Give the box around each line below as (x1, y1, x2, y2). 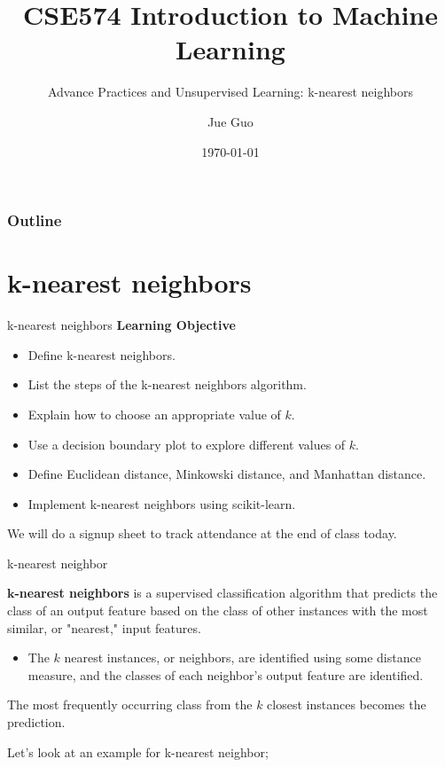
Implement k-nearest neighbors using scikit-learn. (27, 494, 296, 513)
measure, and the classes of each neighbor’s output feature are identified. (27, 665, 424, 684)
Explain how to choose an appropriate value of (27, 404, 281, 423)
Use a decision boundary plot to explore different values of (27, 434, 346, 453)
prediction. (7, 713, 66, 732)
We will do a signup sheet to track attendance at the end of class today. (7, 524, 397, 543)
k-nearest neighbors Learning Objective (7, 316, 236, 334)
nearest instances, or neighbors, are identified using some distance (64, 648, 421, 667)
